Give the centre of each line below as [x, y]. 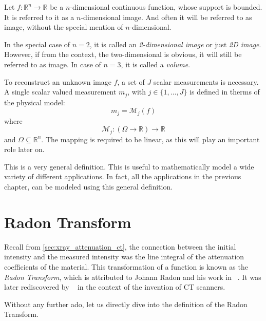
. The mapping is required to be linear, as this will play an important [150, 139]
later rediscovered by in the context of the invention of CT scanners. [115, 287]
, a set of [131, 81]
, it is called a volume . [156, 64]
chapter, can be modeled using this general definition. [89, 187]
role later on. [24, 149]
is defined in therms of [225, 92]
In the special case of [37, 44]
